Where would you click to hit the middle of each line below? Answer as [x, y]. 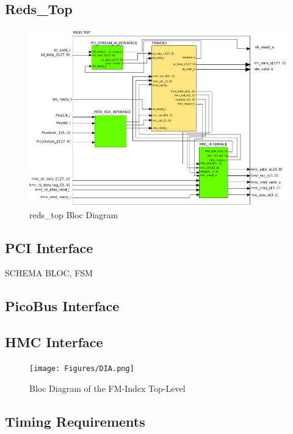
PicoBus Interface [62, 306]
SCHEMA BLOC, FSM [49, 273]
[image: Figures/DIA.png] [82, 369]
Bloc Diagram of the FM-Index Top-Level [107, 388]
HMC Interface [54, 342]
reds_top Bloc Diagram [74, 214]
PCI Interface [49, 247]
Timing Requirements [75, 421]
